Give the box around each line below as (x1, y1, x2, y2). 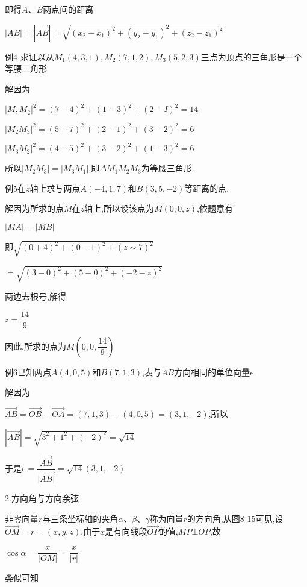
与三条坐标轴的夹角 (42, 512, 119, 524)
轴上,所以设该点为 (84, 202, 155, 215)
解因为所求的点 (5, 202, 64, 215)
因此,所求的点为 (5, 339, 66, 352)
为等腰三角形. (141, 162, 194, 174)
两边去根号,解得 (5, 290, 66, 303)
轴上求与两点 (29, 181, 81, 194)
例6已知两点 (5, 365, 51, 378)
